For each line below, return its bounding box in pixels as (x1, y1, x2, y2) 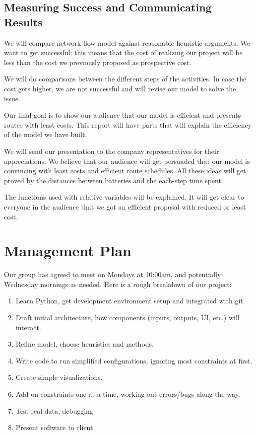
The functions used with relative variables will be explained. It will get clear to (4, 192, 244, 202)
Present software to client (15, 422, 93, 433)
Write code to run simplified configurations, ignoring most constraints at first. (15, 355, 253, 365)
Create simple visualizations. (15, 372, 103, 382)
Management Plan (4, 240, 131, 261)
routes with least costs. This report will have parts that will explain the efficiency (4, 119, 252, 130)
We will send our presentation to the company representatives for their (4, 145, 219, 156)
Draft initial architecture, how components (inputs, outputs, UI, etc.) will (15, 312, 240, 322)
